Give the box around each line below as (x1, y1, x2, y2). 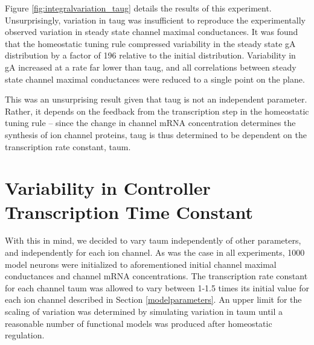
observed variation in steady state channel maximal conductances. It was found (5, 25, 298, 38)
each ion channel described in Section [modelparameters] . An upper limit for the (5, 293, 302, 306)
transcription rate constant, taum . (5, 140, 131, 153)
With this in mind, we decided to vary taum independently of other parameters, (5, 234, 301, 247)
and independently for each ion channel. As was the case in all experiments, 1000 (5, 246, 305, 259)
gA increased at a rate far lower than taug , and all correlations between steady (5, 60, 296, 73)
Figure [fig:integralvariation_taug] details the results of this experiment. (5, 2, 272, 14)
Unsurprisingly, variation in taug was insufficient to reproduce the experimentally (5, 13, 306, 26)
